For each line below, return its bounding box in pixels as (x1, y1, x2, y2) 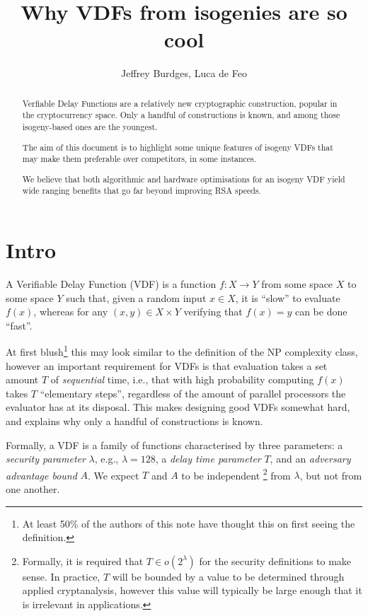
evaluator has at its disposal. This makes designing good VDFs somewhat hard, (6, 400, 350, 414)
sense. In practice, (22, 569, 100, 583)
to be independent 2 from (181, 465, 291, 482)
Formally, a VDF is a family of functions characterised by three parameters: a (6, 437, 343, 452)
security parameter (6, 451, 86, 466)
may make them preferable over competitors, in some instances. (22, 153, 257, 165)
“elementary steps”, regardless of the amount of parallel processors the (40, 385, 346, 400)
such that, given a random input (66, 290, 207, 305)
